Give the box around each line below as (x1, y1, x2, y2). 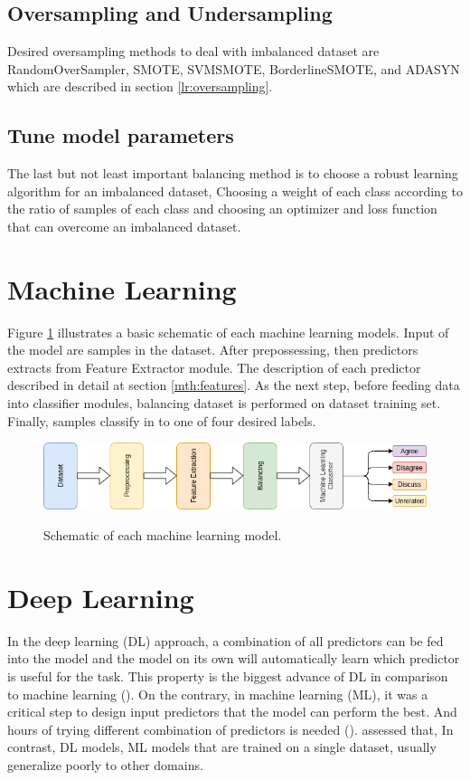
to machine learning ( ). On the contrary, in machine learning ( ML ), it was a (7, 684, 428, 703)
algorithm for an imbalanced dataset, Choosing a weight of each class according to (7, 181, 464, 200)
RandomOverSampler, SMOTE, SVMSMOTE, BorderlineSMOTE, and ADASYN (7, 59, 460, 78)
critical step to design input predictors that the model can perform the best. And (7, 702, 457, 721)
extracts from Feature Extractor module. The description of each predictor (7, 357, 421, 376)
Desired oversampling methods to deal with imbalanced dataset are (7, 42, 380, 61)
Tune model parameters (7, 121, 234, 149)
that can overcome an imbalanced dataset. (7, 216, 241, 235)
